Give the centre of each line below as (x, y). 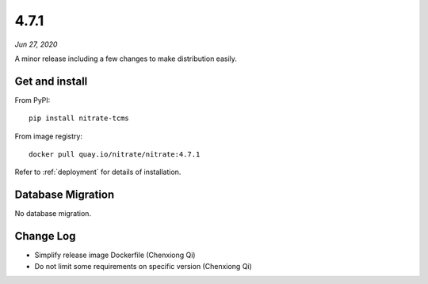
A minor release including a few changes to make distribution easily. (126, 59)
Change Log (45, 236)
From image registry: (49, 136)
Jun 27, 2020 (36, 44)
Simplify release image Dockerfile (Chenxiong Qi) (115, 255)
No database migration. (53, 214)
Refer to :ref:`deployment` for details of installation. (98, 172)
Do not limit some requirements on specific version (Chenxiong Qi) (143, 266)
